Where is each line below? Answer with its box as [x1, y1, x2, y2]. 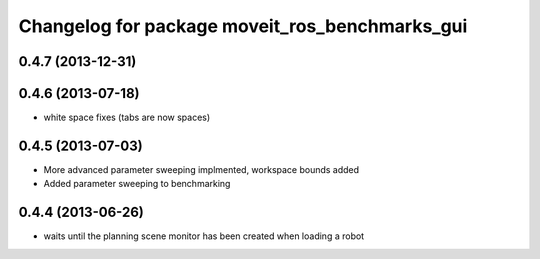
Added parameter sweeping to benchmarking [43, 178, 231, 190]
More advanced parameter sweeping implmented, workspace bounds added [43, 163, 360, 175]
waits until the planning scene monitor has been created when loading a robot [43, 230, 365, 242]
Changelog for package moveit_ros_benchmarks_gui [18, 15, 468, 37]
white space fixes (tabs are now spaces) [43, 111, 211, 124]
